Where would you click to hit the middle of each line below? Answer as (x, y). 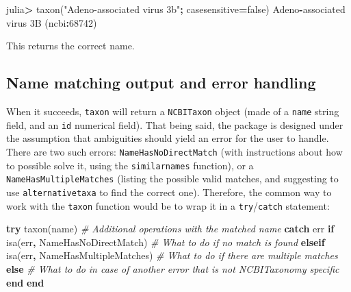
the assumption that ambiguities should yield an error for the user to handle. (168, 138)
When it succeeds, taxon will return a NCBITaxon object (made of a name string (173, 111)
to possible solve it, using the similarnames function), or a (130, 165)
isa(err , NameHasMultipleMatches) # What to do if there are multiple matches (172, 255)
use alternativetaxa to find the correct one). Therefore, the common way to (169, 192)
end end (25, 282)
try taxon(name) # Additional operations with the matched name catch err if (170, 229)
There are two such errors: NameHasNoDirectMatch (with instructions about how (174, 151)
